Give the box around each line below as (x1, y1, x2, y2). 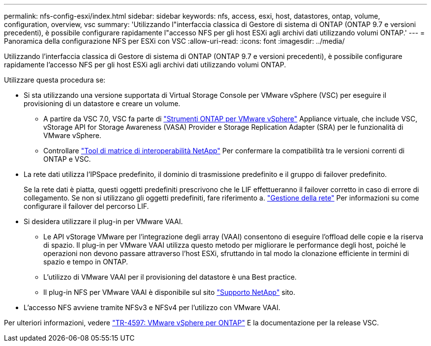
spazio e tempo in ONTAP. (43, 258, 128, 266)
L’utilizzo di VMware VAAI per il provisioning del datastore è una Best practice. (43, 273, 297, 281)
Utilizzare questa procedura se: (4, 76, 106, 84)
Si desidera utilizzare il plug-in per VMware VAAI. (24, 217, 183, 226)
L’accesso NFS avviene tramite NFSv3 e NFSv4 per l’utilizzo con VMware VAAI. (24, 303, 280, 312)
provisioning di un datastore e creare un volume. (24, 99, 181, 108)
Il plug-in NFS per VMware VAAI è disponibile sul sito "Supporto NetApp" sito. (43, 288, 295, 296)
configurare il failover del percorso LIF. (24, 202, 149, 210)
